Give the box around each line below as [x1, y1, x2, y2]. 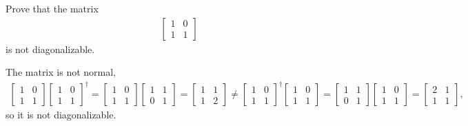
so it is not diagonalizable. [6, 107, 116, 122]
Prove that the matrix [6, 1, 99, 15]
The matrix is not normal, [6, 65, 116, 79]
